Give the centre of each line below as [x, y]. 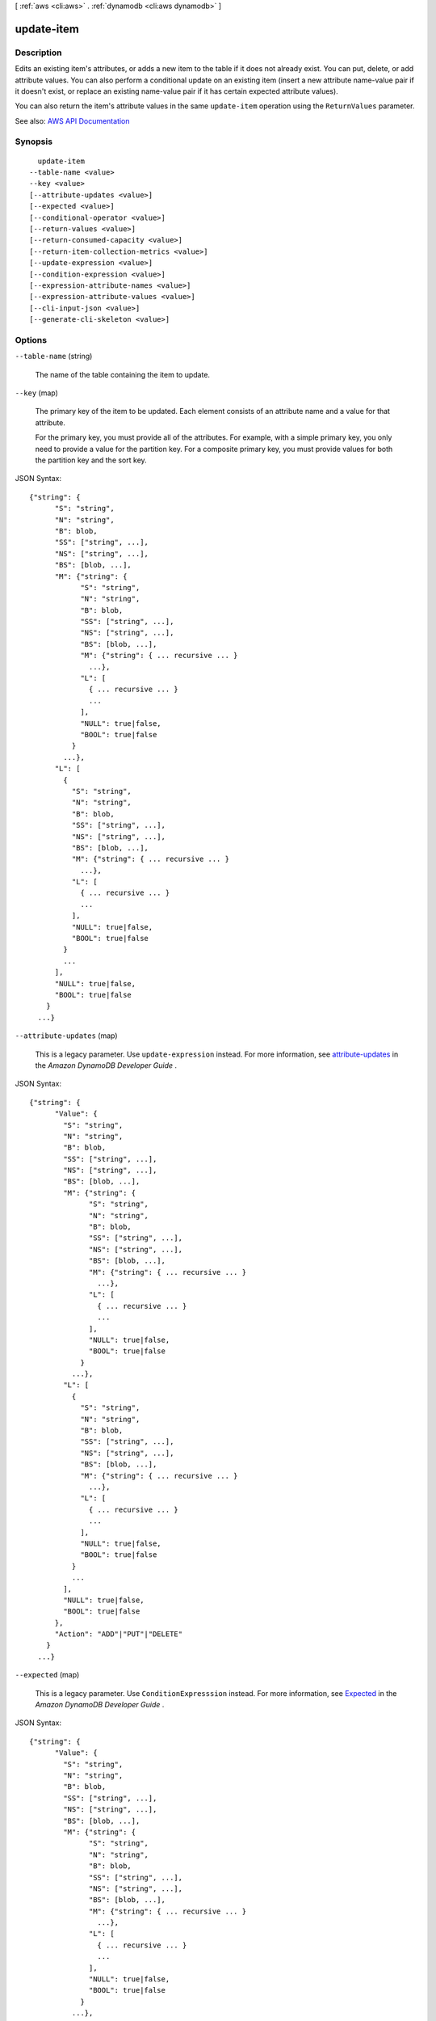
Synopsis [34, 141]
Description [38, 53]
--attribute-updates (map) [66, 1036]
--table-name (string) [54, 357]
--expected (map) [47, 1675]
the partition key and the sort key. [91, 460]
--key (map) [36, 393]
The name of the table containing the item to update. [122, 374]
